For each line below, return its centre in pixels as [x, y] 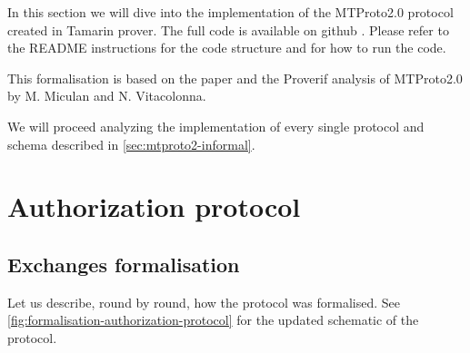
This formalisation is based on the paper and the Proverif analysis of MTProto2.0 [235, 78]
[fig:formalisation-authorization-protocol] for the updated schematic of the [213, 320]
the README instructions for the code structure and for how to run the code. [227, 48]
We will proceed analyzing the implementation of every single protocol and [216, 126]
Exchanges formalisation [124, 264]
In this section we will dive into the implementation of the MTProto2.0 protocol [230, 12]
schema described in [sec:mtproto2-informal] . [131, 144]
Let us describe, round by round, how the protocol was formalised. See [204, 302]
